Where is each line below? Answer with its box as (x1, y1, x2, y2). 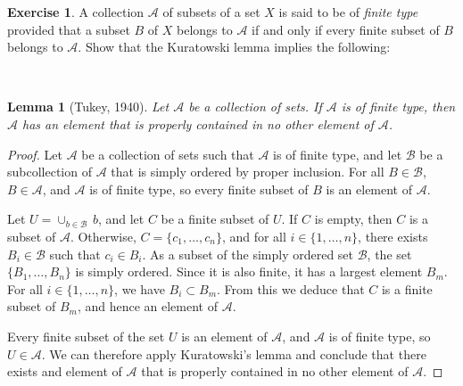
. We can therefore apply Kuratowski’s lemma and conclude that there (41, 344, 426, 363)
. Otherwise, (70, 226, 136, 245)
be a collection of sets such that (81, 144, 254, 163)
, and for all (221, 226, 286, 245)
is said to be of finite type (278, 3, 418, 21)
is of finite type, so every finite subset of (89, 179, 309, 198)
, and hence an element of (77, 297, 218, 316)
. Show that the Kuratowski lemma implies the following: (78, 37, 391, 56)
